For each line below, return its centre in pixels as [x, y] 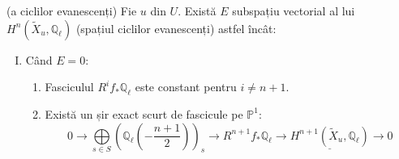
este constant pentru [186, 87]
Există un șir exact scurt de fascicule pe [144, 113]
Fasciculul [69, 87]
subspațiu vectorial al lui [294, 10]
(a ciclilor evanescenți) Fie [72, 10]
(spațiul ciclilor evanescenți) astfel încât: [176, 28]
